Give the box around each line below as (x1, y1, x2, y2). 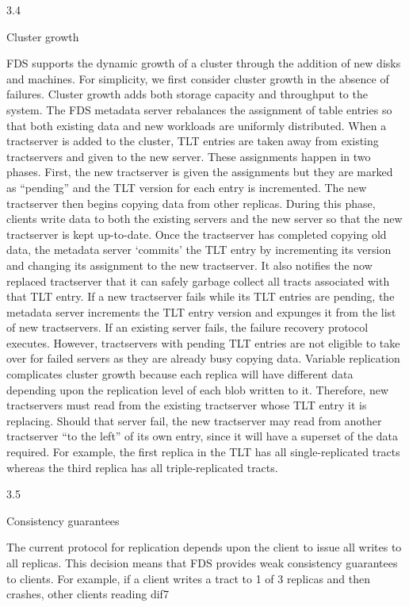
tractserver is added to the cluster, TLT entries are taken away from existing (6, 133, 379, 149)
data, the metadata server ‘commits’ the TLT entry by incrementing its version (6, 241, 392, 258)
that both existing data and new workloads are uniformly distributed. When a (6, 117, 387, 133)
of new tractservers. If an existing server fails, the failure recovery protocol (6, 319, 369, 336)
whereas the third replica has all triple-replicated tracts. (6, 459, 278, 475)
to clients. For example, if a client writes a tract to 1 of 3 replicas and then (6, 570, 371, 586)
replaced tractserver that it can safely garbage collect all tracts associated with (6, 272, 390, 289)
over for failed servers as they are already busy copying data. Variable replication (6, 350, 400, 367)
